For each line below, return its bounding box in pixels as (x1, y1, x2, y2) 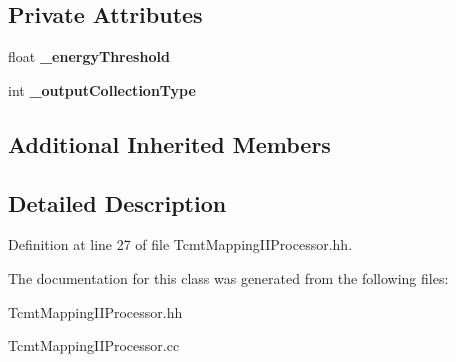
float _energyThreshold (8, 46, 170, 67)
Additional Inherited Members (8, 128, 331, 159)
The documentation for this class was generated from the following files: (8, 267, 449, 288)
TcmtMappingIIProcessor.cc (8, 335, 180, 356)
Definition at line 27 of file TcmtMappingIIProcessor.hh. (8, 234, 353, 255)
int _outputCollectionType (8, 79, 196, 100)
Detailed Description (8, 187, 227, 218)
